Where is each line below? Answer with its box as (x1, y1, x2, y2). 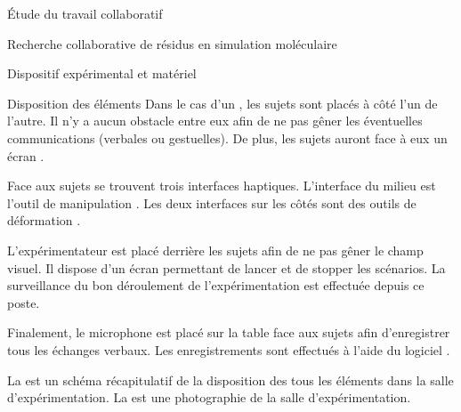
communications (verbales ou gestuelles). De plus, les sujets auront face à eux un (7, 128, 448, 147)
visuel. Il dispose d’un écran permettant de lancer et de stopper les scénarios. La (7, 258, 446, 277)
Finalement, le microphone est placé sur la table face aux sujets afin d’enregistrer (7, 323, 450, 342)
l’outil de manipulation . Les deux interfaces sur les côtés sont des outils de (7, 193, 417, 212)
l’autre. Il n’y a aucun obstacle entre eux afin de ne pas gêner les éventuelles (7, 111, 423, 130)
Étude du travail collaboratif (7, 4, 163, 22)
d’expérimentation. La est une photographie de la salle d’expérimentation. (7, 388, 411, 407)
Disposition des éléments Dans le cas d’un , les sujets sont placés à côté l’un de (7, 93, 438, 112)
